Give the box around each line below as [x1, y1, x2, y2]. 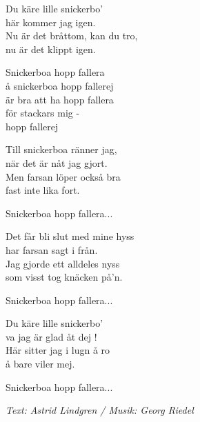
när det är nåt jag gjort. [6, 155, 108, 170]
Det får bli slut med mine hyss [6, 229, 134, 243]
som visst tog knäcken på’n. [6, 270, 123, 284]
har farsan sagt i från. [6, 242, 98, 257]
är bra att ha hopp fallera [6, 92, 114, 106]
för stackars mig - [6, 105, 80, 120]
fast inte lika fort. [6, 183, 80, 197]
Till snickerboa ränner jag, [6, 142, 117, 157]
